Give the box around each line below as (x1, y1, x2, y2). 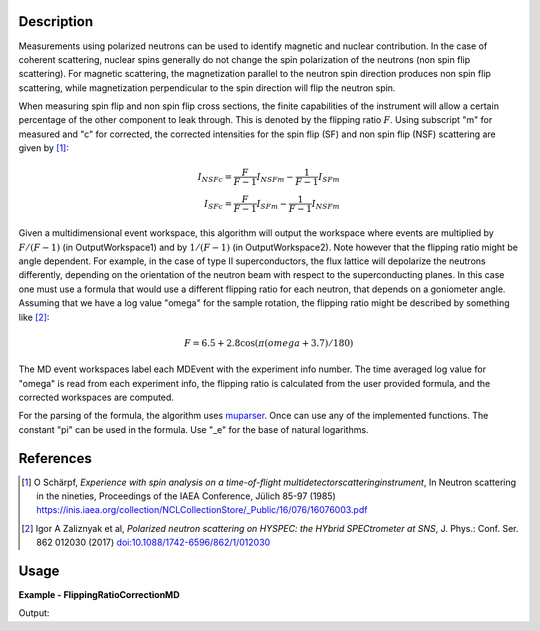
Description (18, 13, 94, 30)
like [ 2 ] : (18, 311, 50, 323)
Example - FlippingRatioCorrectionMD (18, 589, 180, 601)
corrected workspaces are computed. (18, 391, 175, 403)
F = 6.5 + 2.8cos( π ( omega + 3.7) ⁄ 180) (183, 337, 354, 349)
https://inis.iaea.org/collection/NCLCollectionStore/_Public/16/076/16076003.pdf (36, 504, 368, 516)
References (18, 450, 92, 467)
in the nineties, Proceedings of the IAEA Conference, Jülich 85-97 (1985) (36, 490, 337, 502)
